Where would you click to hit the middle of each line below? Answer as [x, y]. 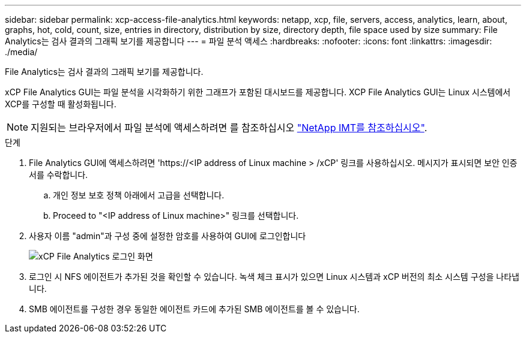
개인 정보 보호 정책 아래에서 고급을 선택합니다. [139, 195]
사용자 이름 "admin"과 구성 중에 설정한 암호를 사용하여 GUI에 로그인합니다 [168, 236]
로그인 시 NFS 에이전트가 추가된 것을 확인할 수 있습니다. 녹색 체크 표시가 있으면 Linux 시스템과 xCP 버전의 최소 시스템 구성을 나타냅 [274, 277]
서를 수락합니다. [59, 175]
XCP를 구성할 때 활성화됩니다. [61, 104]
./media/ [21, 52]
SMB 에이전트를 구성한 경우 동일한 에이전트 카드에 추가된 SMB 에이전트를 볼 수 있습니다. [194, 309]
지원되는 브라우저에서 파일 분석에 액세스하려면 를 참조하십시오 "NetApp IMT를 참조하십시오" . [229, 128]
